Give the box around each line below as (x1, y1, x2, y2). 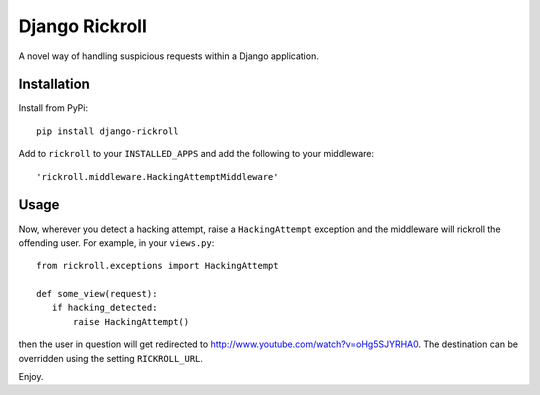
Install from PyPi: (18, 102, 89, 114)
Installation (18, 76, 90, 93)
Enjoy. (18, 371, 44, 383)
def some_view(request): (36, 288, 158, 300)
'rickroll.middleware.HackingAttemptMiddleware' (36, 171, 279, 182)
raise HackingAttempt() (73, 316, 190, 327)
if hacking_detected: (51, 302, 158, 314)
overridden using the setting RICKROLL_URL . (18, 352, 204, 364)
